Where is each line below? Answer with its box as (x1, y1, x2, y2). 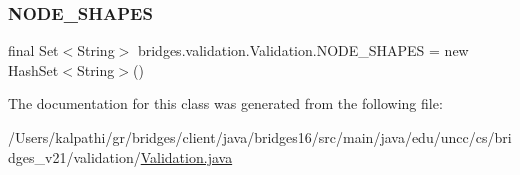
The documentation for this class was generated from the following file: (8, 93, 443, 114)
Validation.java (140, 146, 233, 167)
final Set (8, 40, 59, 61)
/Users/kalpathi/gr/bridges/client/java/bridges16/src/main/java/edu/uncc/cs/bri (8, 127, 512, 147)
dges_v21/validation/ (8, 146, 141, 167)
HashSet (8, 59, 59, 80)
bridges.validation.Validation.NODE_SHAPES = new (137, 40, 469, 61)
